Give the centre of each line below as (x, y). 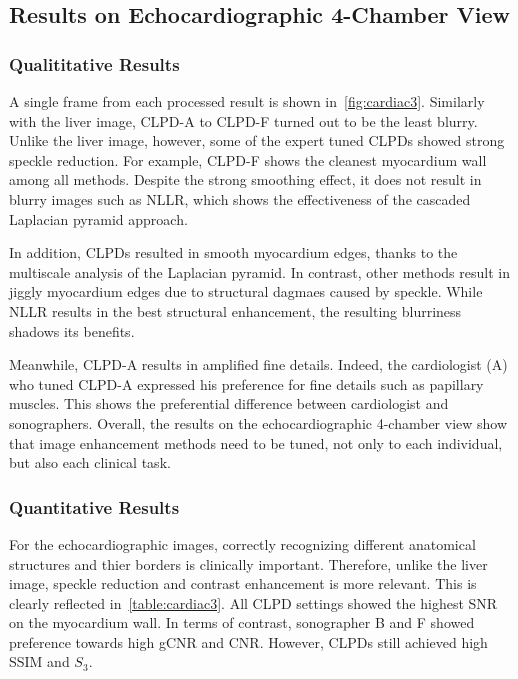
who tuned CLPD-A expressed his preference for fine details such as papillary (246, 383)
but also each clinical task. (90, 462)
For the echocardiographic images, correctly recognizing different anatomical (242, 543)
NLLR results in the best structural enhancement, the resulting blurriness (235, 310)
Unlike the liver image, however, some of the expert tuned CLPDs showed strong (257, 140)
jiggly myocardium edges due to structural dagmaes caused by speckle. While (246, 291)
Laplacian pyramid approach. (98, 218)
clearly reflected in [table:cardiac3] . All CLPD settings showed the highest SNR (253, 602)
